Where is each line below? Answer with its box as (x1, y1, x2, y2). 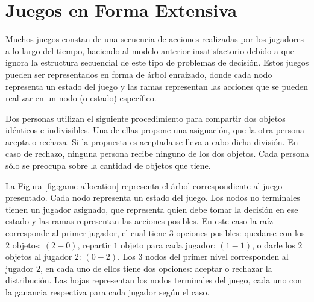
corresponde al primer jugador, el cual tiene (5, 227, 167, 239)
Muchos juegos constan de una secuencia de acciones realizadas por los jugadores (5, 33, 304, 45)
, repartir (77, 238, 111, 251)
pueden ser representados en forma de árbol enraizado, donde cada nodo (5, 68, 272, 80)
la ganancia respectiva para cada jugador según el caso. (5, 286, 210, 298)
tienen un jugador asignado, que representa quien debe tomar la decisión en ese (5, 203, 298, 215)
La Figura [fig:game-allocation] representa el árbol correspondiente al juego (5, 179, 283, 192)
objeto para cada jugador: (121, 238, 216, 251)
